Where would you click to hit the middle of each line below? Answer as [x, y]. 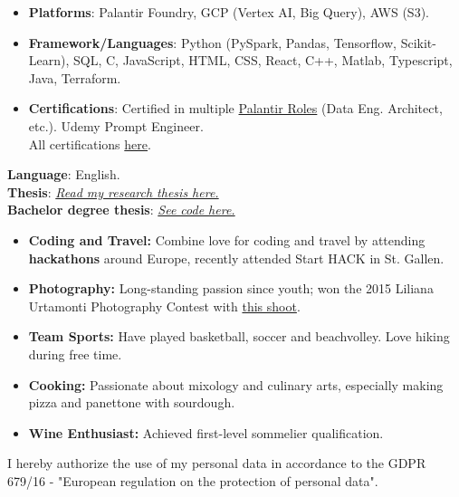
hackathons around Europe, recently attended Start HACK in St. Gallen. [236, 258]
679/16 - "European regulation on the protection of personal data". [193, 480]
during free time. [75, 354]
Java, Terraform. [75, 77]
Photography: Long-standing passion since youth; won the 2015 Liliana [231, 288]
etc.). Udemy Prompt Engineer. [116, 125]
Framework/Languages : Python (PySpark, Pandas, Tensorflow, [212, 42]
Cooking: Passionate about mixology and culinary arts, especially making [236, 384]
